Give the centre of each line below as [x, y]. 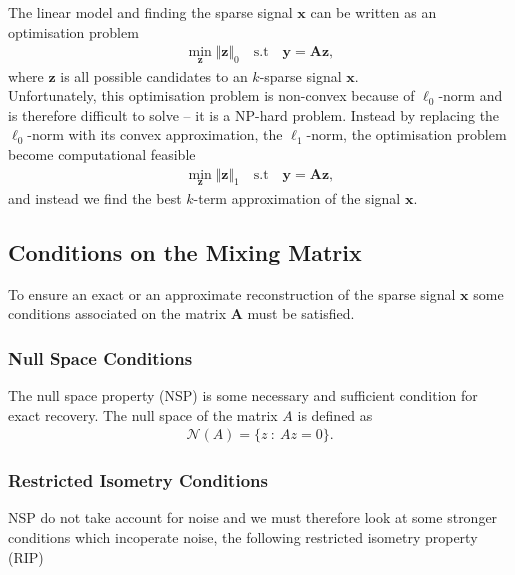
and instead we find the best [95, 197]
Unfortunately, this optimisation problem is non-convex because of [211, 95]
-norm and [470, 95]
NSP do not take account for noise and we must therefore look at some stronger [253, 517]
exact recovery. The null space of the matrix [143, 414]
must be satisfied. [301, 313]
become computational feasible [102, 154]
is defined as [335, 414]
